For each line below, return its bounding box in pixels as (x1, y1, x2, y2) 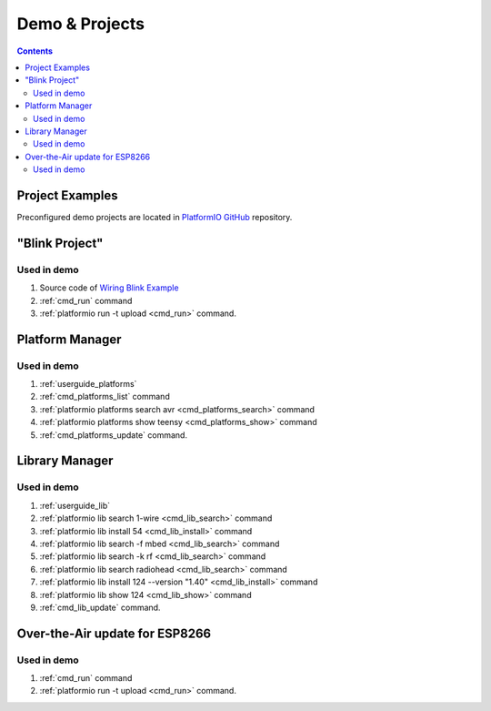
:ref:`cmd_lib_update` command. (39, 602, 161, 613)
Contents (16, 46, 54, 56)
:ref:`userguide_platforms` (39, 379, 137, 390)
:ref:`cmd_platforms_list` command (39, 391, 170, 402)
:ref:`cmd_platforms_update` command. (39, 429, 188, 441)
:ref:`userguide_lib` (39, 500, 111, 511)
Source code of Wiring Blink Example (39, 282, 179, 293)
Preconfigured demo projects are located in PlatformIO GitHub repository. (16, 211, 293, 222)
